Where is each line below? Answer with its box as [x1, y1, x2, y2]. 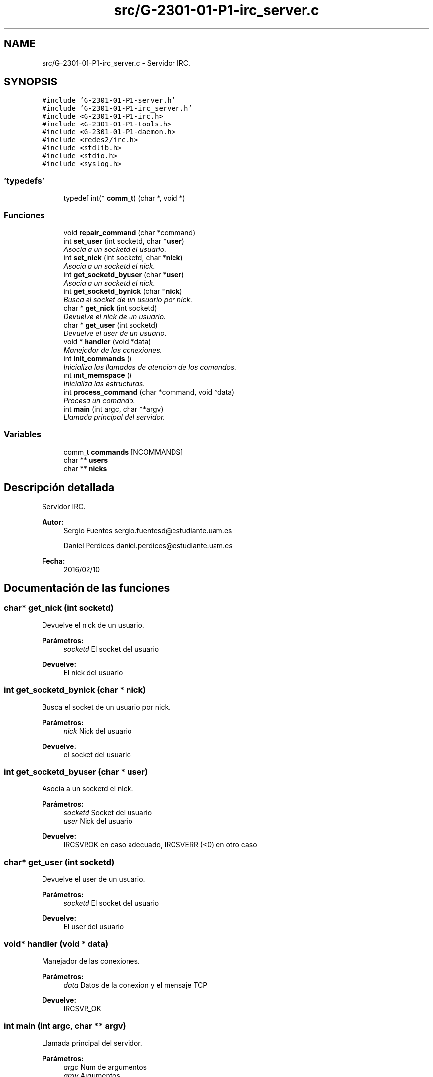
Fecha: [42, 556, 65, 565]
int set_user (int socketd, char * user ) [63, 236, 184, 245]
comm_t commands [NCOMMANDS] [63, 447, 183, 456]
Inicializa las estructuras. [63, 379, 145, 388]
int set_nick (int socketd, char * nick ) [63, 253, 183, 262]
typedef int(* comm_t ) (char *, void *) [63, 194, 185, 203]
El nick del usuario [63, 668, 123, 677]
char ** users [63, 456, 108, 464]
